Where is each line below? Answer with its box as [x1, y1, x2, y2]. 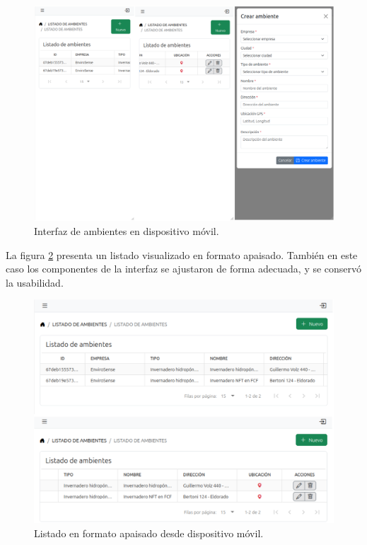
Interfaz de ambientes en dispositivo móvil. [34, 223, 219, 238]
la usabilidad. [6, 275, 64, 289]
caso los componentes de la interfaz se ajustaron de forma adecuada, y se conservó [6, 261, 362, 276]
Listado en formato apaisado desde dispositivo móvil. [34, 525, 264, 540]
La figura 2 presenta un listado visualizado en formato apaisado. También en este [6, 247, 358, 262]
